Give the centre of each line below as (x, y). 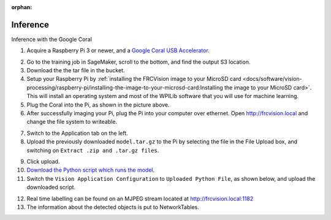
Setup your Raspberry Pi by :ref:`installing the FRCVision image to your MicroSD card (134, 79)
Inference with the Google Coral (51, 39)
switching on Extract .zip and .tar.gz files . (93, 150)
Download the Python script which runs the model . (91, 170)
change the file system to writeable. (72, 122)
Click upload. (43, 161)
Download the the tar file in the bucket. (76, 70)
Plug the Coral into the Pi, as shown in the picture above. (98, 105)
